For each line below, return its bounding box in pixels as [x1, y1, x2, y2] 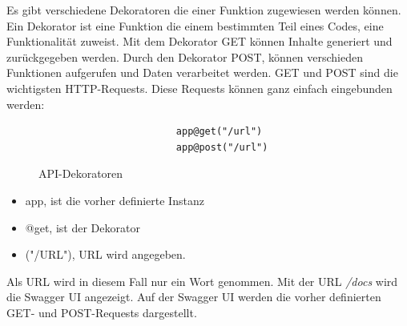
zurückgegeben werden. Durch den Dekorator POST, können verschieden [6, 48, 364, 65]
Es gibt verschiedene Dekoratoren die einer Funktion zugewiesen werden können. [6, 2, 401, 18]
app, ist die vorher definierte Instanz [25, 191, 204, 208]
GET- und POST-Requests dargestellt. [6, 304, 197, 320]
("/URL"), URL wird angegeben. [25, 246, 186, 263]
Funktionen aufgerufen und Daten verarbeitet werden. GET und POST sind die [6, 64, 398, 81]
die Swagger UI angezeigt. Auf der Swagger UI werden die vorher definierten [6, 288, 381, 305]
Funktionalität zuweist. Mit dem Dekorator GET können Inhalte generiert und [6, 33, 393, 50]
